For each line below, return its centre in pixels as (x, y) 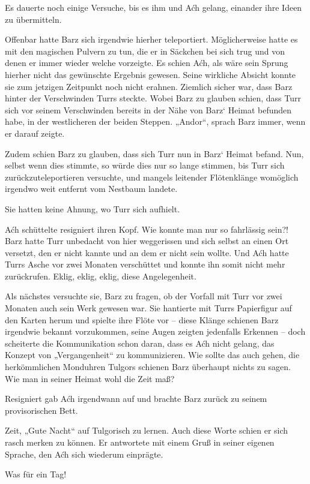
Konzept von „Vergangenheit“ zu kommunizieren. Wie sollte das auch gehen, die (152, 355)
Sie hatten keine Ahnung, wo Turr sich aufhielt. (93, 208)
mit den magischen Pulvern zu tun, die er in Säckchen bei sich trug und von (145, 51)
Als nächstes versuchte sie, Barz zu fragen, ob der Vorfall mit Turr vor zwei (144, 296)
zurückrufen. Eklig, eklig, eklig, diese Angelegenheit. (101, 276)
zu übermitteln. (33, 19)
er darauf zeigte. (35, 133)
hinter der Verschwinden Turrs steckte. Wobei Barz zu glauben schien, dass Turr (153, 98)
